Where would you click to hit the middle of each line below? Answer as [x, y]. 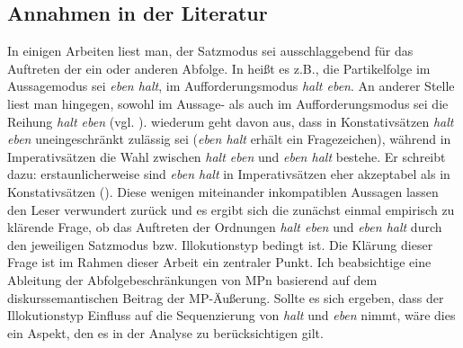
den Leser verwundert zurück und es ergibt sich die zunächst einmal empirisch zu [231, 209]
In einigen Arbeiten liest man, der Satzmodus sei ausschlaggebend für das [210, 51]
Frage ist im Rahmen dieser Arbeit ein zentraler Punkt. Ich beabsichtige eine [219, 262]
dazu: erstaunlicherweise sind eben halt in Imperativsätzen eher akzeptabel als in [229, 174]
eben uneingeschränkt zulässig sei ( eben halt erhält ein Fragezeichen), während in [229, 139]
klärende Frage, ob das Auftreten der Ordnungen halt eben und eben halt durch [225, 227]
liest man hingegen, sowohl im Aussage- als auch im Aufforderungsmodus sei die [228, 103]
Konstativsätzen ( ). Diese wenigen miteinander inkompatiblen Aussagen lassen [223, 191]
